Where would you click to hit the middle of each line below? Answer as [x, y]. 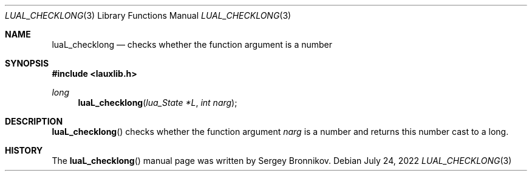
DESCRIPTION [34, 121]
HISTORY [24, 150]
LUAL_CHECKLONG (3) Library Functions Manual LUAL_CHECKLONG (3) [148, 15]
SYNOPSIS [27, 63]
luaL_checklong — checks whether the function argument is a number [192, 44]
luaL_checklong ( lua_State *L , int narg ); [158, 103]
